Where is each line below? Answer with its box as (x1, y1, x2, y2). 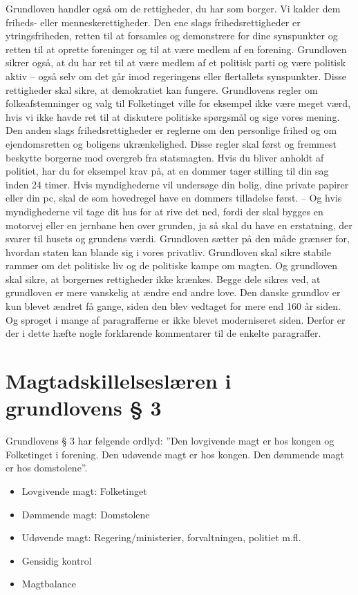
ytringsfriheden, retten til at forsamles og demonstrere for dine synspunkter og (6, 28, 338, 43)
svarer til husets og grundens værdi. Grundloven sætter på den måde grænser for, (6, 231, 350, 246)
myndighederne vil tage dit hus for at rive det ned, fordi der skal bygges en (6, 204, 323, 218)
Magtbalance (21, 576, 76, 591)
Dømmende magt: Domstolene (21, 507, 150, 521)
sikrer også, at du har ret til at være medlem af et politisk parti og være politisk (6, 55, 346, 70)
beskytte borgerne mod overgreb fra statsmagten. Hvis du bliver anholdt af (6, 150, 324, 164)
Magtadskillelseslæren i (6, 367, 232, 395)
